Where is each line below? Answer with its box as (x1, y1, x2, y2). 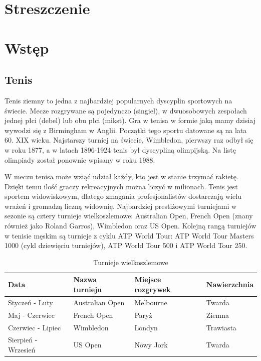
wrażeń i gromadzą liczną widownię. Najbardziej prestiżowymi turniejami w (5, 200, 237, 211)
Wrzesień (8, 344, 36, 355)
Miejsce (134, 274, 161, 285)
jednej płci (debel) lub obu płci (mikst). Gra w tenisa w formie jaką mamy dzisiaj (5, 115, 255, 126)
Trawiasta (206, 322, 236, 332)
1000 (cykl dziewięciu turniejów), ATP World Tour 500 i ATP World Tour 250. (5, 240, 247, 251)
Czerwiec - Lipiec (8, 322, 61, 332)
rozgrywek (134, 284, 171, 295)
